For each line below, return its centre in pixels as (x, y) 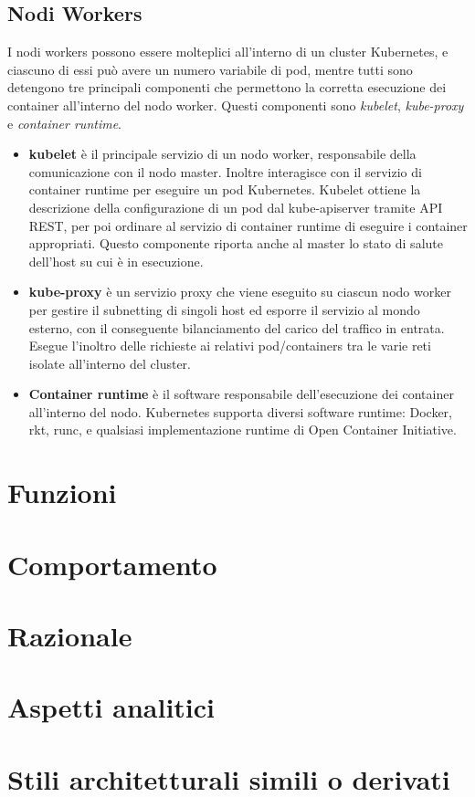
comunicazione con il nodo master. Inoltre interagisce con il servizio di (225, 171)
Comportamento (112, 564)
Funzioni (62, 493)
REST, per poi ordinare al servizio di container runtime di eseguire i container (248, 225)
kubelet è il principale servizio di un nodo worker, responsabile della (222, 154)
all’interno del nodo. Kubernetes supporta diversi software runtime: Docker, (240, 411)
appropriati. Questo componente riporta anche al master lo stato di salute (236, 243)
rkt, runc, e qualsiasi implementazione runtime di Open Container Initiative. (243, 430)
